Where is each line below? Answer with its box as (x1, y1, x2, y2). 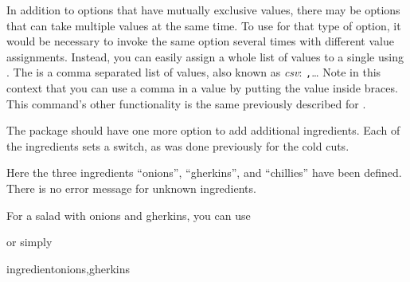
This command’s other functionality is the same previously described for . (6, 95, 366, 112)
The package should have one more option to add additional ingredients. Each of (6, 122, 400, 139)
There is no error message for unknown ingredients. (6, 180, 256, 196)
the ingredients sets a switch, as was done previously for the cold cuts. (6, 137, 349, 154)
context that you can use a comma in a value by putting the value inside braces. (6, 80, 398, 96)
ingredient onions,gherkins (6, 260, 131, 276)
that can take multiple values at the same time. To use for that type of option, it (6, 17, 401, 33)
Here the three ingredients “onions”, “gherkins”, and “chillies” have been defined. (6, 164, 402, 181)
